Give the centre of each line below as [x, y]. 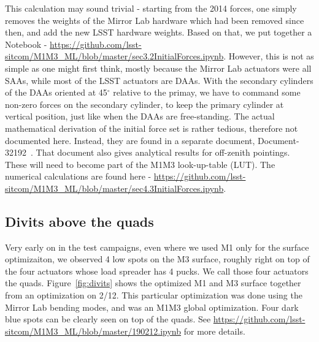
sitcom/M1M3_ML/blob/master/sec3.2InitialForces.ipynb [114, 56]
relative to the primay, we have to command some [207, 92]
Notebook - [26, 44]
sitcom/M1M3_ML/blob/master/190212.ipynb [93, 331]
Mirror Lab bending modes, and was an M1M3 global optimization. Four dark [152, 307]
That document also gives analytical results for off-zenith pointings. [163, 152]
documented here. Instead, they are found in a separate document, [130, 140]
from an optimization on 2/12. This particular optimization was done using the [154, 295]
